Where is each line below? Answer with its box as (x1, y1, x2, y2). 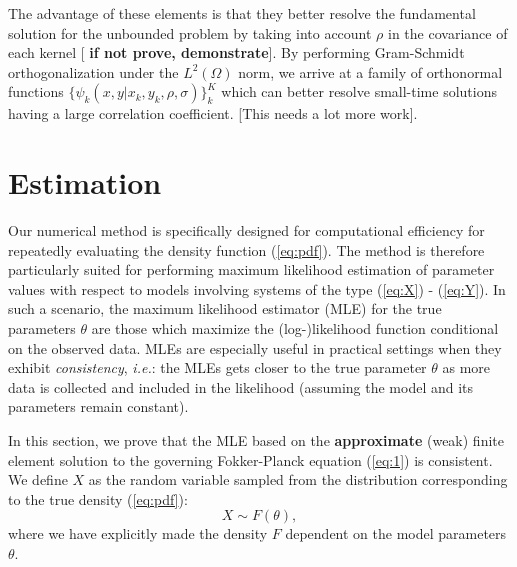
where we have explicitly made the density (8, 523, 268, 544)
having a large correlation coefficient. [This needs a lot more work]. (8, 103, 418, 124)
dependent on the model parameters (285, 523, 507, 544)
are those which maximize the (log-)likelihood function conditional (91, 318, 499, 339)
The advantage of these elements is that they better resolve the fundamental (8, 3, 476, 23)
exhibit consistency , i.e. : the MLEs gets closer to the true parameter (8, 357, 427, 378)
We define (8, 469, 68, 490)
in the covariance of (388, 22, 508, 43)
